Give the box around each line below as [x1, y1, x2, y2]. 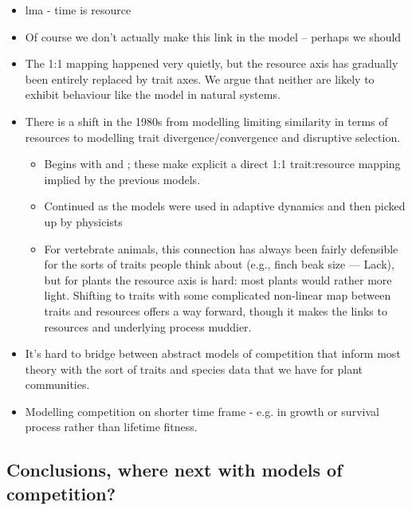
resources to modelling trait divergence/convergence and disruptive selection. [25, 128, 401, 145]
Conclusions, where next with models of [6, 457, 343, 482]
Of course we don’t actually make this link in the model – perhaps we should [25, 28, 402, 45]
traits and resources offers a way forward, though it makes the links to [44, 302, 387, 319]
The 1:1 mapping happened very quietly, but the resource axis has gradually [25, 55, 398, 72]
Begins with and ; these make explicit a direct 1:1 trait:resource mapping [44, 155, 401, 172]
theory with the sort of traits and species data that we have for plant [25, 360, 363, 377]
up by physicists [44, 213, 123, 229]
